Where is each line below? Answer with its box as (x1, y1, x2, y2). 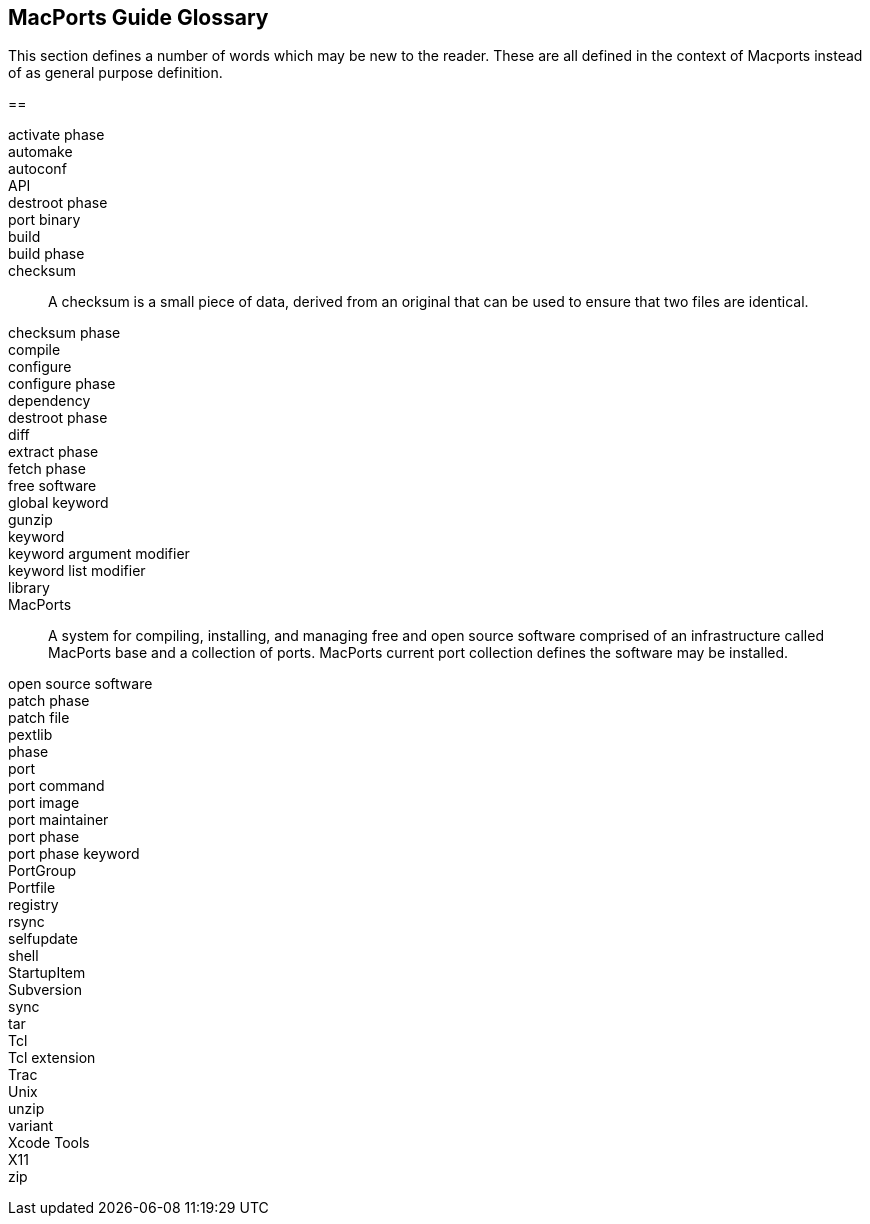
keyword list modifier (8, 562, 146, 580)
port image (8, 794, 80, 812)
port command (8, 777, 105, 795)
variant (8, 1117, 54, 1135)
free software (8, 477, 97, 495)
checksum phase (8, 324, 121, 342)
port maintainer (8, 811, 109, 829)
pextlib (8, 726, 53, 744)
